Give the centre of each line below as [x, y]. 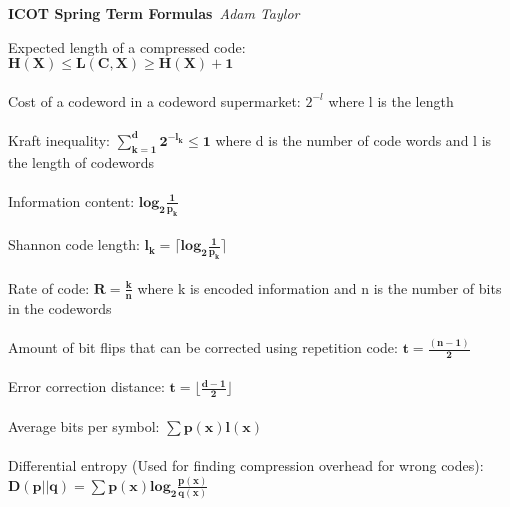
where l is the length [391, 100]
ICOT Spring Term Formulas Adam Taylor [154, 13]
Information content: [71, 200]
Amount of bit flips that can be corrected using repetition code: [203, 347]
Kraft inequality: [59, 139]
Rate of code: [49, 287]
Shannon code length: [74, 244]
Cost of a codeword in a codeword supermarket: [154, 100]
